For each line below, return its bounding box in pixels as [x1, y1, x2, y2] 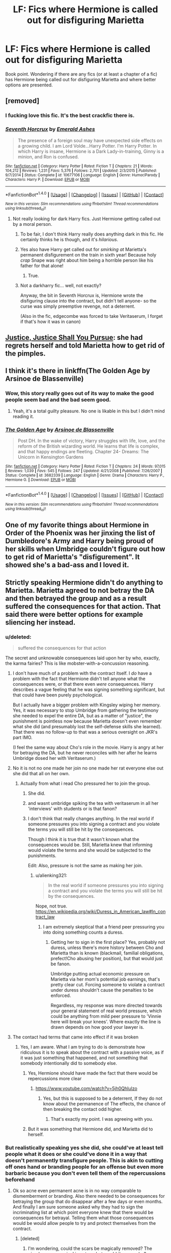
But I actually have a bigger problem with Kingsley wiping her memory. [12, 702, 161, 708]
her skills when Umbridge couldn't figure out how [5, 545, 165, 553]
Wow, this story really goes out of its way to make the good [5, 390, 154, 397]
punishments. [27, 852, 57, 858]
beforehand [5, 1176, 35, 1183]
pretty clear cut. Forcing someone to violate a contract [50, 981, 165, 987]
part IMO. [12, 734, 33, 740]
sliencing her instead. [5, 618, 76, 626]
